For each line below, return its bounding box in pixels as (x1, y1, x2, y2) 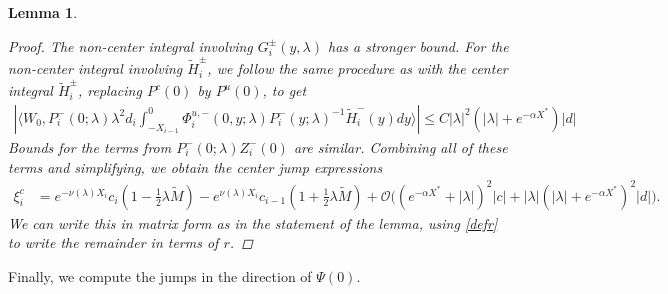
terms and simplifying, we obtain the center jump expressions (8, 156, 383, 177)
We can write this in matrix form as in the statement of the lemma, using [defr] (8, 212, 498, 233)
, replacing (77, 80, 142, 101)
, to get (262, 80, 307, 101)
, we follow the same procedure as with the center (207, 58, 508, 79)
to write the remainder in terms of (8, 232, 219, 253)
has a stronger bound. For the (327, 35, 509, 56)
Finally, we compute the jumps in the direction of (8, 265, 312, 286)
